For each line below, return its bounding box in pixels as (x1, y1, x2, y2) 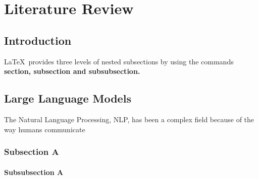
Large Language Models (4, 91, 131, 106)
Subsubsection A (4, 166, 64, 177)
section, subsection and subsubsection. (4, 66, 140, 76)
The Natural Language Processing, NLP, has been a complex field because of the (4, 114, 254, 124)
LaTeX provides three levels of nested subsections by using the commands (4, 56, 234, 66)
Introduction (4, 32, 72, 48)
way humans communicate (4, 124, 85, 134)
